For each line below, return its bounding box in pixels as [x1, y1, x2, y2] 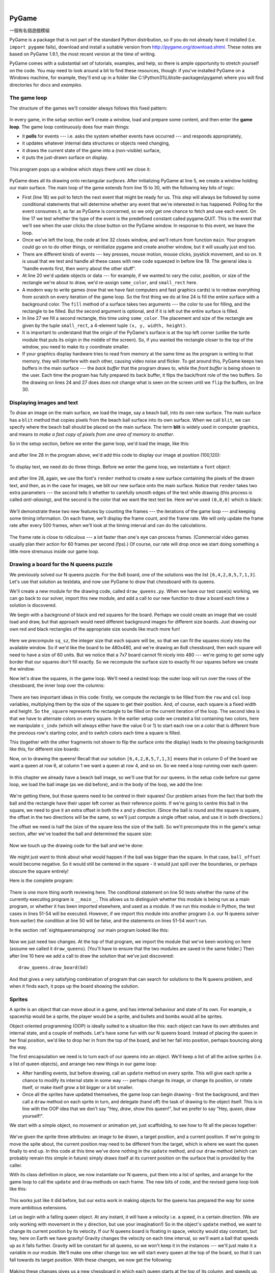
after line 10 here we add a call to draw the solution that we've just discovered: [9, 953, 174, 959]
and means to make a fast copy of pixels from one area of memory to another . [9, 431, 175, 437]
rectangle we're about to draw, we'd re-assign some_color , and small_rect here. [22, 280, 198, 286]
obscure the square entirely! [9, 868, 69, 874]
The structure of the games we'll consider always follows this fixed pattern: [9, 105, 168, 111]
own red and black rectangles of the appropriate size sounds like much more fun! [9, 626, 180, 632]
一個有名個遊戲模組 [9, 27, 50, 33]
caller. [9, 1162, 22, 1168]
